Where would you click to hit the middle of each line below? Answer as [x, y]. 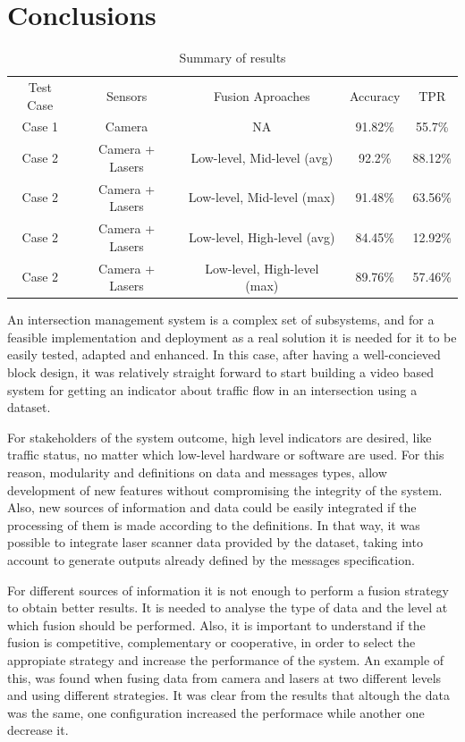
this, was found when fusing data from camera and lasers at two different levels [224, 677]
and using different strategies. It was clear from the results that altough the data [228, 695]
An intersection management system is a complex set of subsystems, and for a [221, 320]
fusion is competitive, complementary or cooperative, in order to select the [211, 642]
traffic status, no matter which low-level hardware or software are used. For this [226, 455]
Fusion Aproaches [262, 95]
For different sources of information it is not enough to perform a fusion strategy [228, 590]
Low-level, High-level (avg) [262, 236]
